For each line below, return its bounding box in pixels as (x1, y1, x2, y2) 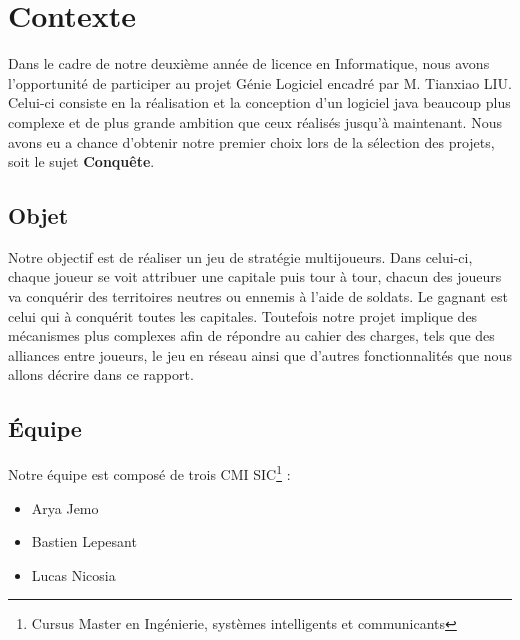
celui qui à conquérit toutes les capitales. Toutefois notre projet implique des (8, 305, 478, 326)
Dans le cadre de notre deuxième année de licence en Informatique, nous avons (8, 53, 490, 74)
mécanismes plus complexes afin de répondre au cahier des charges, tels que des (8, 325, 495, 346)
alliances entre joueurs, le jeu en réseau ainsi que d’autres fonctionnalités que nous (8, 344, 512, 365)
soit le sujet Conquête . (8, 151, 155, 172)
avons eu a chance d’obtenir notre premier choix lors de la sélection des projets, (8, 131, 495, 152)
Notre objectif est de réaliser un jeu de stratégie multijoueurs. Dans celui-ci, (8, 246, 473, 267)
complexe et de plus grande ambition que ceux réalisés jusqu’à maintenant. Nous (8, 111, 502, 132)
